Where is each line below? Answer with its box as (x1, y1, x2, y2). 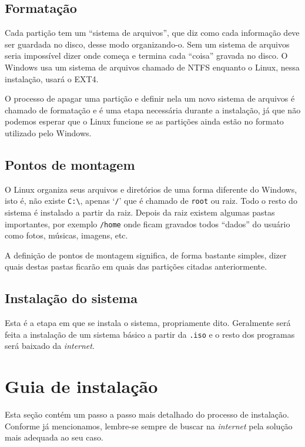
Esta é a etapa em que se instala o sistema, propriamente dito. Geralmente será (5, 317, 291, 329)
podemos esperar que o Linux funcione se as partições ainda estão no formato (5, 115, 284, 127)
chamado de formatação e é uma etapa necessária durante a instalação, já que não (5, 103, 301, 116)
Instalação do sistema (5, 289, 138, 307)
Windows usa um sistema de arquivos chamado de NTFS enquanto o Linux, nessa (5, 61, 300, 73)
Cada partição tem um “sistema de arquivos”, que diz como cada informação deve (5, 26, 300, 39)
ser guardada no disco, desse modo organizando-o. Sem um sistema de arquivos (5, 38, 290, 50)
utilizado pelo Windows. (5, 126, 92, 139)
